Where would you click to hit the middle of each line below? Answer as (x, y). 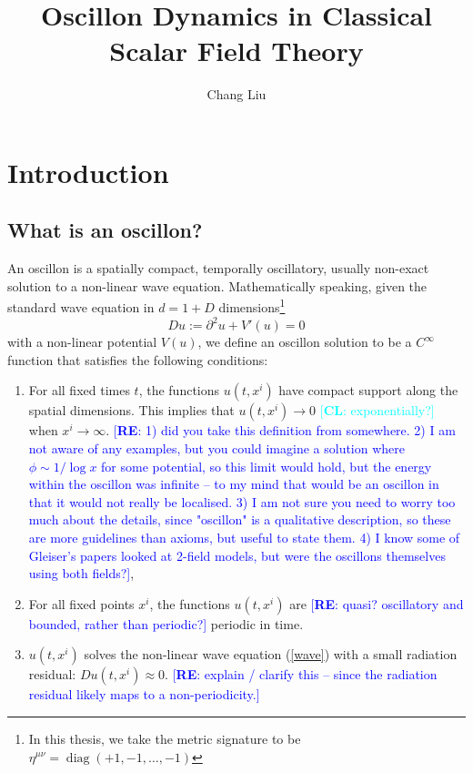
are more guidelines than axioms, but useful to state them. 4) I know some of (244, 537)
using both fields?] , (81, 573)
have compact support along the (368, 390)
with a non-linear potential (82, 342)
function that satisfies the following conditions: (138, 359)
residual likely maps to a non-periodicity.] (144, 694)
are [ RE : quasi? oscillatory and (377, 603)
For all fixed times (79, 390)
